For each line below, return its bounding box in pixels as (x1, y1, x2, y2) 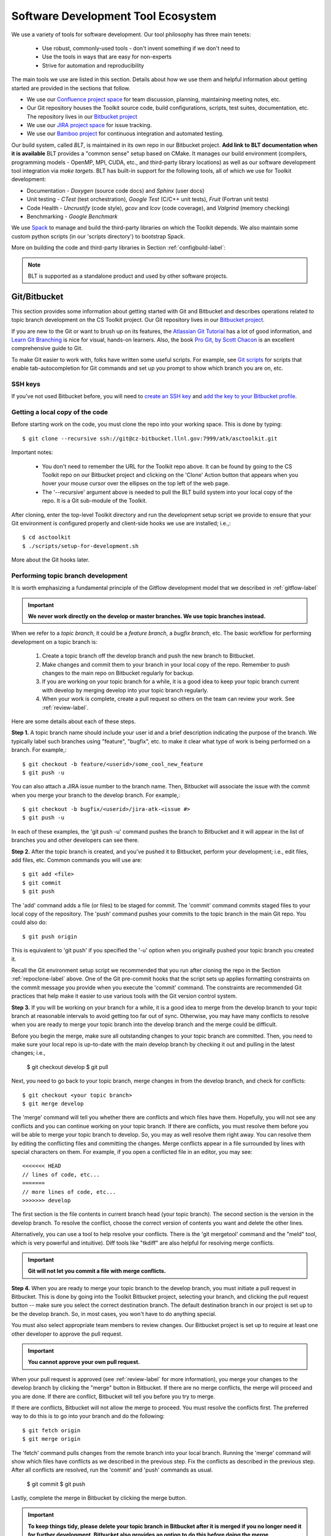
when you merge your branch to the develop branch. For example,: (11, 791, 180, 799)
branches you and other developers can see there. (11, 836, 139, 844)
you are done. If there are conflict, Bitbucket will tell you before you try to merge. (11, 1392, 216, 1400)
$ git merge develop (22, 1100, 84, 1107)
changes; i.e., (11, 1049, 46, 1057)
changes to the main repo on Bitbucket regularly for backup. (42, 670, 194, 677)
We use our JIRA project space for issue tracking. (26, 122, 152, 129)
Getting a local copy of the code (11, 408, 108, 417)
